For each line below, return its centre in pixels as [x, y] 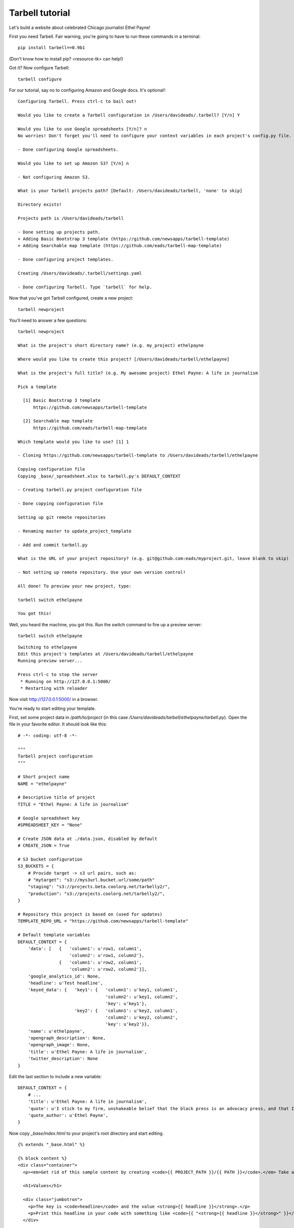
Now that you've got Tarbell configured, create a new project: [71, 298]
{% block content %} [42, 1158]
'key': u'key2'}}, [127, 1024]
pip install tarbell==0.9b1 [51, 48]
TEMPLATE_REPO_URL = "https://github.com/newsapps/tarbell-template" [103, 921]
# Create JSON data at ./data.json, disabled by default [88, 838]
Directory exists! [40, 205]
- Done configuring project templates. [66, 260]
